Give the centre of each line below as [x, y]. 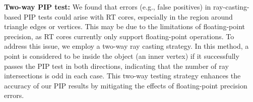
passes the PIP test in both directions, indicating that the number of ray [116, 66]
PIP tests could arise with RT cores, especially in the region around [128, 16]
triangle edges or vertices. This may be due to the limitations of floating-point [124, 26]
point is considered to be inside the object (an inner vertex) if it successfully [122, 56]
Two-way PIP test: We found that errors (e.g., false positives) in [108, 7]
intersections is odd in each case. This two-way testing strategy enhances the [122, 76]
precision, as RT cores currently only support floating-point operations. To [119, 36]
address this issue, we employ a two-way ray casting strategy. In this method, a [126, 46]
